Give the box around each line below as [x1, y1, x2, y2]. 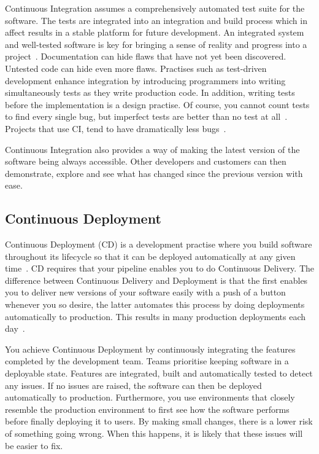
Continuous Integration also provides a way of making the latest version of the [5, 143, 300, 155]
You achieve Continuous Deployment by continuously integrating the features [5, 342, 296, 355]
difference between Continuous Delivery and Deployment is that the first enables [5, 273, 308, 286]
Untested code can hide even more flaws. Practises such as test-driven [5, 61, 267, 74]
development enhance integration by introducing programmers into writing [5, 74, 286, 87]
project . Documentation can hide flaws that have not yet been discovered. [5, 50, 286, 63]
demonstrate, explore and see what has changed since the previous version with [5, 166, 303, 179]
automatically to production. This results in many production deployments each [5, 310, 306, 323]
